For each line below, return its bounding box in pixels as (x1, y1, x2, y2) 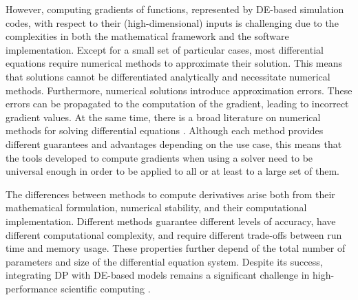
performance (6, 281, 58, 295)
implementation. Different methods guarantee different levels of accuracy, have (6, 213, 336, 228)
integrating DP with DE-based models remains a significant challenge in (6, 268, 310, 282)
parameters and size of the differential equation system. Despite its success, (6, 254, 323, 268)
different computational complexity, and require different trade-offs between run (6, 227, 342, 242)
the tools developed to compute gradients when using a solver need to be (6, 150, 313, 164)
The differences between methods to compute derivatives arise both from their (6, 186, 335, 201)
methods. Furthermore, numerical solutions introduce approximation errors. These (6, 83, 352, 97)
